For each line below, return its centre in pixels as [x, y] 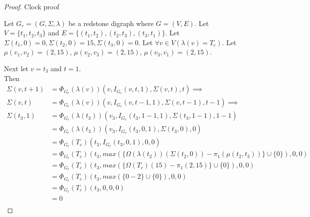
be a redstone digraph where [111, 23]
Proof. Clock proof [32, 6]
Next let [16, 68]
